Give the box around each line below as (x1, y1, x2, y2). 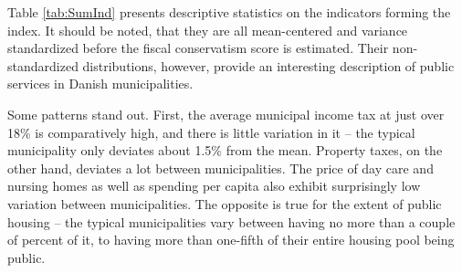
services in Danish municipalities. (7, 74, 194, 93)
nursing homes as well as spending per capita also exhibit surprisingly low (7, 176, 421, 195)
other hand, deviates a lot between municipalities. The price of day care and (7, 158, 434, 177)
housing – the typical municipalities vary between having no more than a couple (7, 212, 456, 231)
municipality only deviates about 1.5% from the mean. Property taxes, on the (7, 141, 443, 160)
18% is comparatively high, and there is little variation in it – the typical (7, 122, 415, 142)
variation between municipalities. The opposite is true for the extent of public (7, 194, 442, 213)
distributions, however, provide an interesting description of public (82, 56, 455, 75)
